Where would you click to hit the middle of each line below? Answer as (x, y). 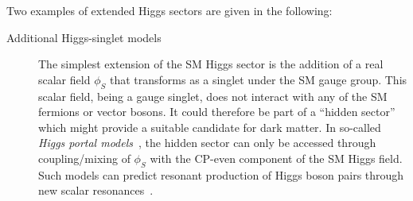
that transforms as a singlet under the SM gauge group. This (258, 79)
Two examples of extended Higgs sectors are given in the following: (169, 10)
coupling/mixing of (84, 158)
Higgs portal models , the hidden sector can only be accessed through (207, 143)
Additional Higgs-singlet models (84, 37)
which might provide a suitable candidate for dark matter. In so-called (210, 127)
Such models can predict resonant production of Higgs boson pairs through (221, 174)
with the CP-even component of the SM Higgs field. (276, 158)
